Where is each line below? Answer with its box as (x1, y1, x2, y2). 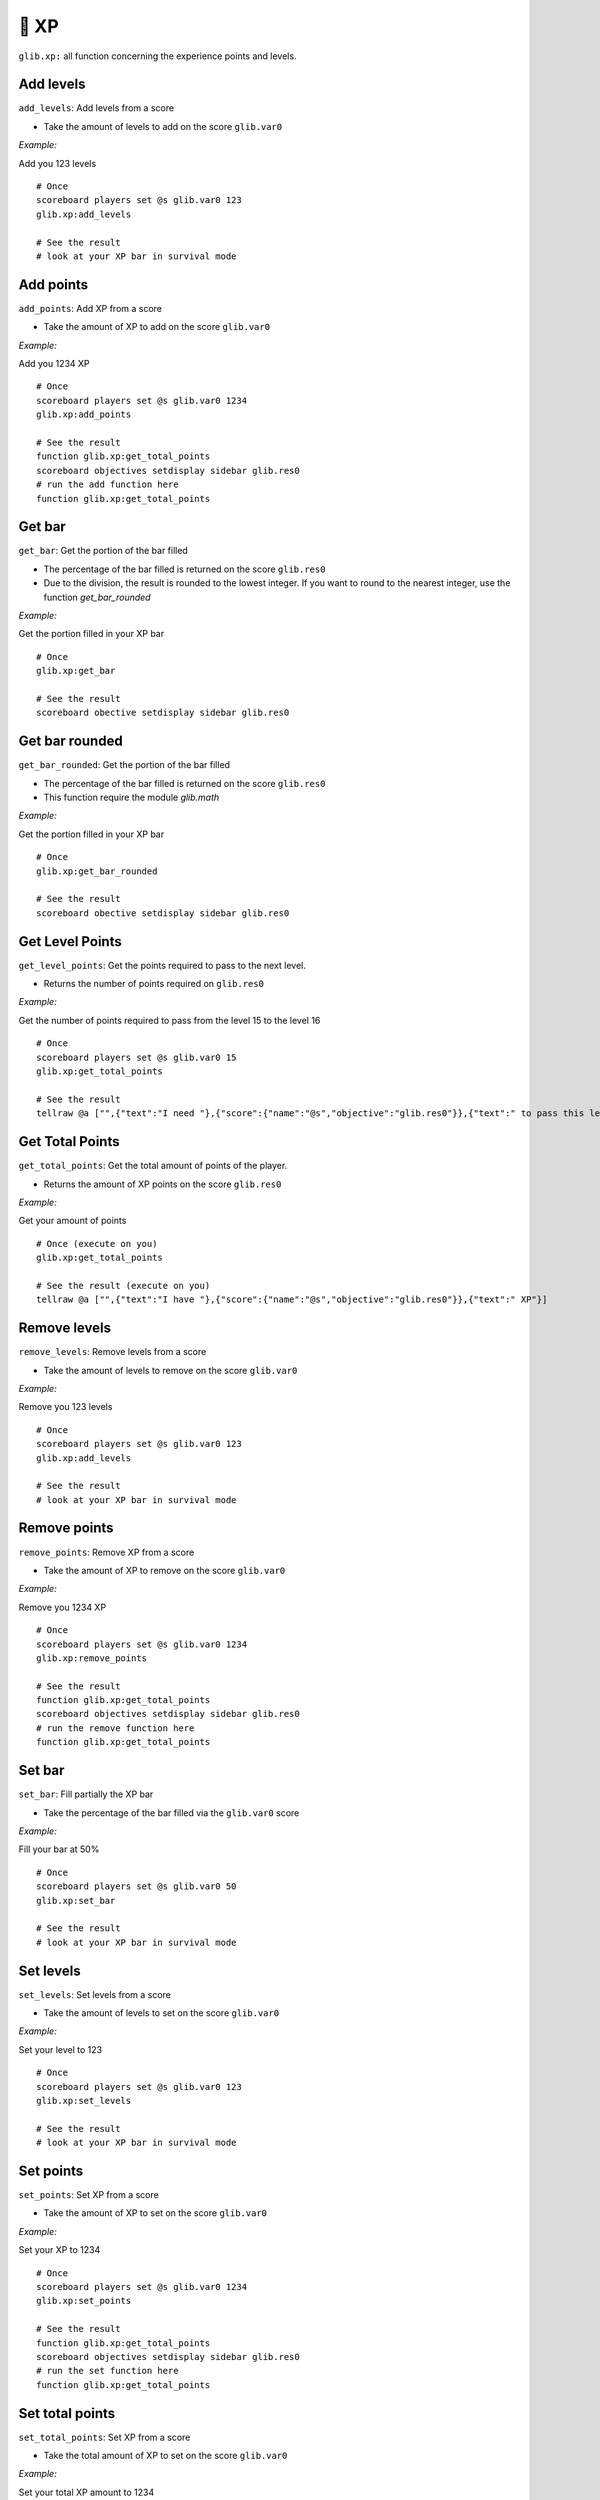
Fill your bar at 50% (18, 1843, 100, 1855)
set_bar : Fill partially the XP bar (18, 1788, 154, 1800)
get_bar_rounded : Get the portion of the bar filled (18, 759, 230, 771)
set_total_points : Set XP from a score (18, 2431, 191, 2443)
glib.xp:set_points (36, 2295, 132, 2307)
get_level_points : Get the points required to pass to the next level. (18, 959, 307, 971)
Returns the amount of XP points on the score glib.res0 (43, 1178, 282, 1190)
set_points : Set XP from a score (18, 2189, 159, 2201)
